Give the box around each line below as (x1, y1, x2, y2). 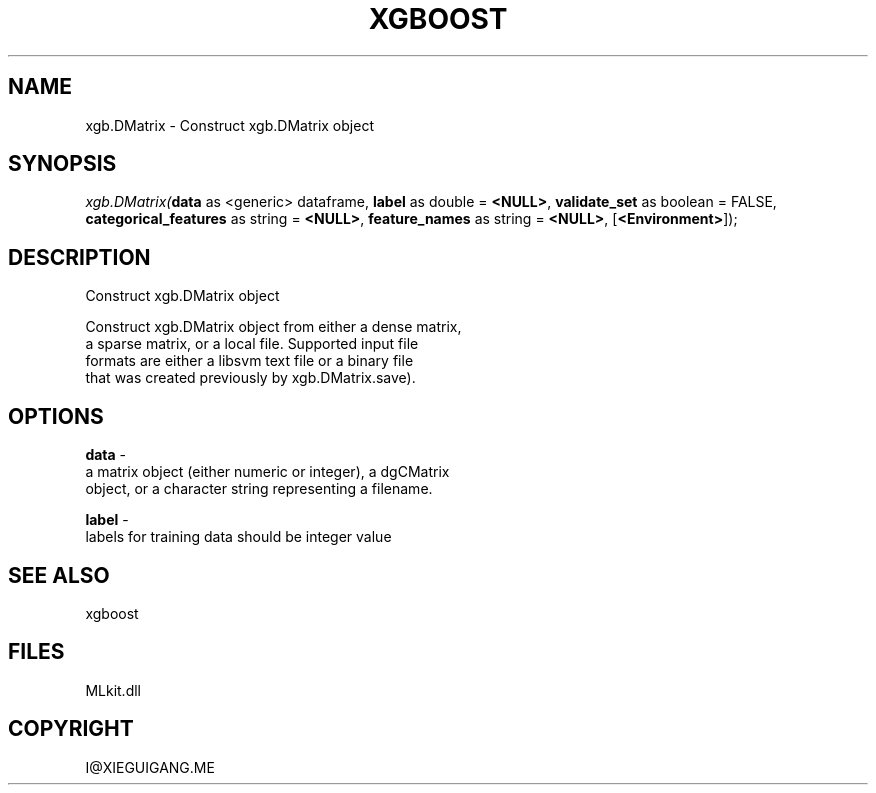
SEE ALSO (8, 562, 110, 588)
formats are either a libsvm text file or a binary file (85, 352, 414, 370)
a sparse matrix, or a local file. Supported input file (85, 335, 419, 353)
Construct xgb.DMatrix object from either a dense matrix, (85, 318, 462, 336)
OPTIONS (8, 403, 104, 429)
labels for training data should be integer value (85, 528, 392, 546)
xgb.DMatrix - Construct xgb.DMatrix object (85, 116, 374, 134)
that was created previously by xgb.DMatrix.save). (85, 369, 416, 387)
